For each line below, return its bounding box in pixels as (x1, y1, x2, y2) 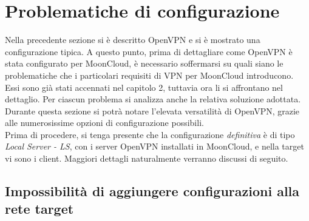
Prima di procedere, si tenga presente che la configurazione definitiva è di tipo (5, 128, 295, 140)
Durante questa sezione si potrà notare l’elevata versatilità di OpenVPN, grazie (5, 104, 300, 117)
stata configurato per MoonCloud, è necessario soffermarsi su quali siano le (5, 57, 284, 70)
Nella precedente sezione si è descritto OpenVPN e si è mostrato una (5, 33, 260, 46)
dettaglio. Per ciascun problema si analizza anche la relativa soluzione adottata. (5, 93, 301, 105)
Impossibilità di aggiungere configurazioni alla (5, 182, 300, 200)
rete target (5, 199, 74, 218)
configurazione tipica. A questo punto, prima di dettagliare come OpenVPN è (5, 45, 293, 58)
